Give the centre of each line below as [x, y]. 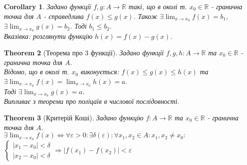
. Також [145, 16]
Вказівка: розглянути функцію [48, 36]
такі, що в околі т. [158, 6]
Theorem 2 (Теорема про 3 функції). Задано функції [84, 52]
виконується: [100, 72]
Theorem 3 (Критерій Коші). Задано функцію [74, 117]
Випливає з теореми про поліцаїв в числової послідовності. [92, 101]
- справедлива [64, 16]
